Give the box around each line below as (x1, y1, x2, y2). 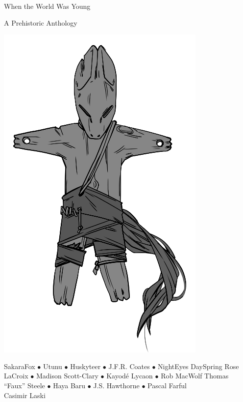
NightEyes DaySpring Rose (158, 361, 239, 371)
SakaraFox (4, 361, 35, 371)
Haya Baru (53, 380, 86, 390)
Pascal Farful (147, 380, 187, 390)
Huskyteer (70, 361, 101, 371)
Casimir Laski (4, 390, 46, 400)
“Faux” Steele (4, 380, 45, 390)
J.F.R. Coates (108, 361, 150, 371)
